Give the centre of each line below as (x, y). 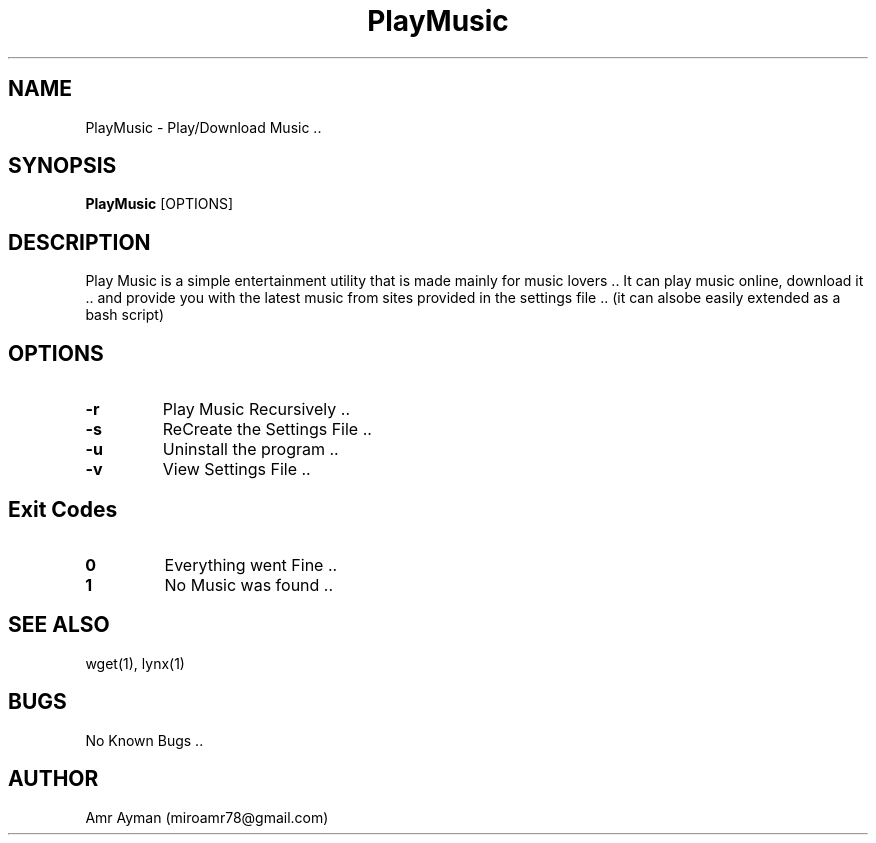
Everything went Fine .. (251, 564)
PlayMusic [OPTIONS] (159, 204)
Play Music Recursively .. (256, 409)
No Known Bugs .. (144, 740)
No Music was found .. (249, 584)
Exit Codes (63, 509)
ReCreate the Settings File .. (267, 429)
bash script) (125, 315)
